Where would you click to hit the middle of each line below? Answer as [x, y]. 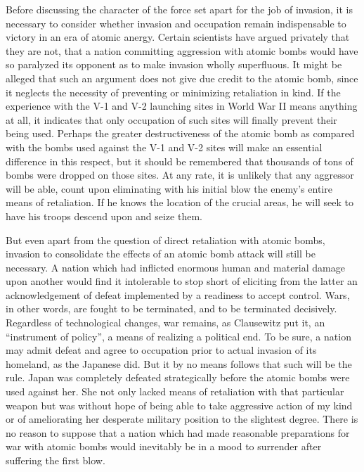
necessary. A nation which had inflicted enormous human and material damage [175, 267]
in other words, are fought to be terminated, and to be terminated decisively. [171, 308]
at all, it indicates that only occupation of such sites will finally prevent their [171, 119]
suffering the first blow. [56, 460]
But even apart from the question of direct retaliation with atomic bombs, [165, 240]
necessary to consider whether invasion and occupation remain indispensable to [176, 23]
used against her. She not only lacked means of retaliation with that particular [175, 391]
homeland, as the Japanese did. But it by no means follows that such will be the [179, 363]
